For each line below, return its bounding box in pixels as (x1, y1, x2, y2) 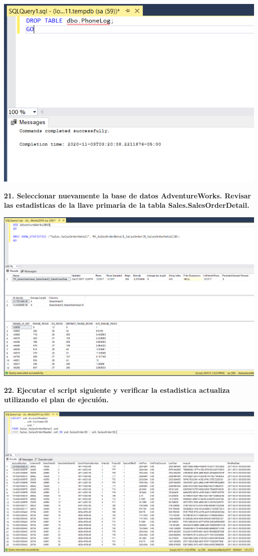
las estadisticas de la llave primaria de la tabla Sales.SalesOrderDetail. (4, 200, 250, 210)
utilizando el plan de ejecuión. (4, 394, 109, 405)
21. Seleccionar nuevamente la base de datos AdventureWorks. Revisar (4, 190, 251, 200)
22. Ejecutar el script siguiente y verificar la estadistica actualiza (4, 384, 230, 395)
